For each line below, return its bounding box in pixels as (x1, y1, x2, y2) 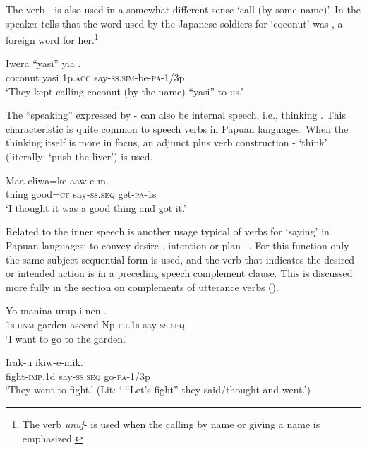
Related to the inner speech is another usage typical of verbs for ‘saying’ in (6, 224, 330, 239)
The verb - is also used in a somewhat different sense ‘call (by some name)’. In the (6, 2, 361, 16)
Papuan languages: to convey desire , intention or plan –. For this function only (6, 237, 349, 252)
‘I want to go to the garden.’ (6, 331, 127, 345)
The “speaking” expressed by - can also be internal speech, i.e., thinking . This (6, 107, 346, 122)
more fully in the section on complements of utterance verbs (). (6, 279, 279, 294)
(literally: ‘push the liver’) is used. (6, 149, 153, 163)
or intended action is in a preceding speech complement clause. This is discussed (6, 266, 353, 280)
